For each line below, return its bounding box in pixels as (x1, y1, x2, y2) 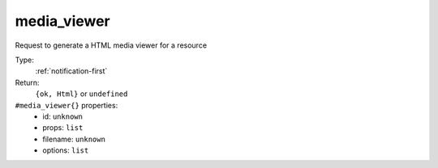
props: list (42, 123, 84, 132)
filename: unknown (42, 134, 105, 144)
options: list (42, 145, 89, 155)
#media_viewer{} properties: (15, 100, 118, 110)
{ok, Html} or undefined (35, 89, 128, 99)
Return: (15, 78, 40, 87)
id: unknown (42, 111, 83, 121)
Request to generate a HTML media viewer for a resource (15, 40, 207, 50)
